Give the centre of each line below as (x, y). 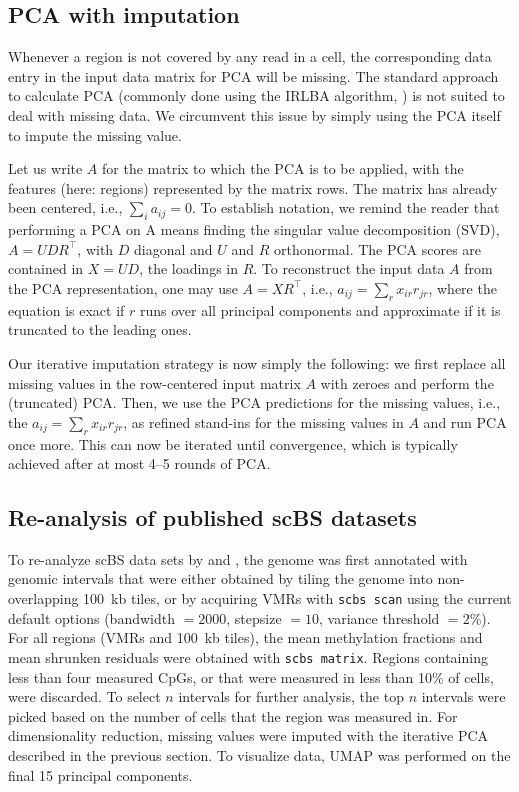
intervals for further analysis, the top (291, 696)
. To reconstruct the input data (349, 268)
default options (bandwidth (91, 617)
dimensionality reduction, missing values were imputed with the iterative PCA (248, 735)
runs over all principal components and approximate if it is (320, 309)
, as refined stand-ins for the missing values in (263, 421)
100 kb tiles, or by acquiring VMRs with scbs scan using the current (297, 598)
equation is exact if (66, 309)
